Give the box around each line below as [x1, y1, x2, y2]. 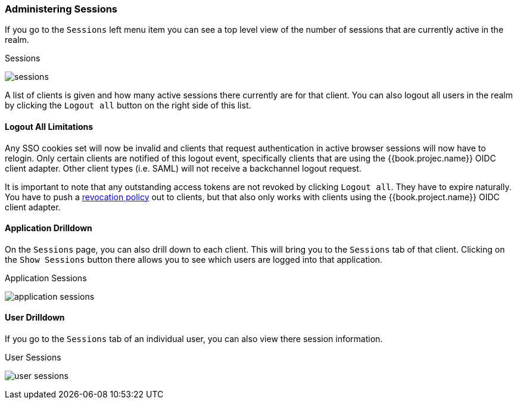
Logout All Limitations [5, 121, 94, 132]
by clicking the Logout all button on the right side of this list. [5, 100, 251, 111]
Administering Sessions [5, 3, 118, 15]
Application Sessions [5, 272, 87, 283]
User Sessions [5, 352, 61, 363]
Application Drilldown [5, 223, 92, 234]
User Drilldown [5, 312, 65, 323]
